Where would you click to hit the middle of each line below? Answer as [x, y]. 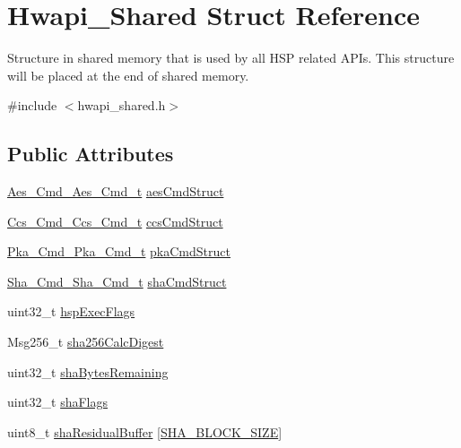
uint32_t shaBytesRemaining [88, 371]
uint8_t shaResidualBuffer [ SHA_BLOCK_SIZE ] [145, 431]
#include [32, 105]
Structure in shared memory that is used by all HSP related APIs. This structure [231, 58]
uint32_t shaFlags [57, 402]
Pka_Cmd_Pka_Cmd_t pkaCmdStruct [119, 251]
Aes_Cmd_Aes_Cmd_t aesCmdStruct [116, 191]
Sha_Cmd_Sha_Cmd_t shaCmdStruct [117, 281]
